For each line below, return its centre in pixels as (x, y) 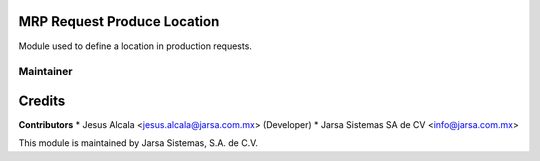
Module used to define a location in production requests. (135, 46)
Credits (42, 100)
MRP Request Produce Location (119, 21)
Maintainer (45, 72)
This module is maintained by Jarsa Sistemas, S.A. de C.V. (138, 143)
